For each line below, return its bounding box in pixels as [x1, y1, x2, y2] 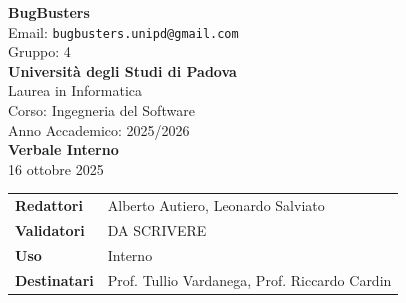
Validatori [15, 220, 85, 240]
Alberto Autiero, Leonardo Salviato [107, 195, 325, 216]
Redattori [15, 195, 83, 216]
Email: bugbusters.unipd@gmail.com [8, 21, 239, 42]
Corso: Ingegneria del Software [8, 100, 195, 121]
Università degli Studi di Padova [8, 60, 237, 81]
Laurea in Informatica [8, 80, 143, 101]
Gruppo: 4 [8, 41, 71, 62]
